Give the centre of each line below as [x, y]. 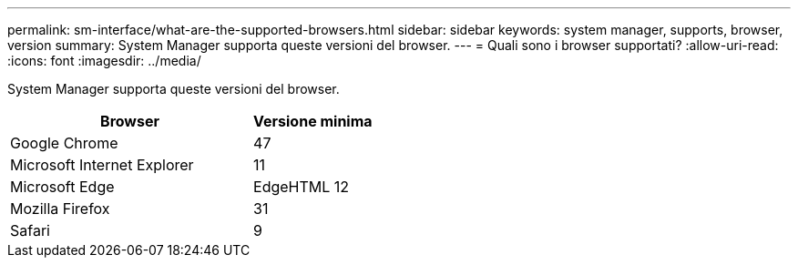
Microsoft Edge [62, 187]
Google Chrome [64, 143]
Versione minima [313, 121]
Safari [30, 230]
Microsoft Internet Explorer [102, 165]
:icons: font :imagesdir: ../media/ [104, 61]
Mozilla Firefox [60, 209]
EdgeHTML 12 [302, 187]
